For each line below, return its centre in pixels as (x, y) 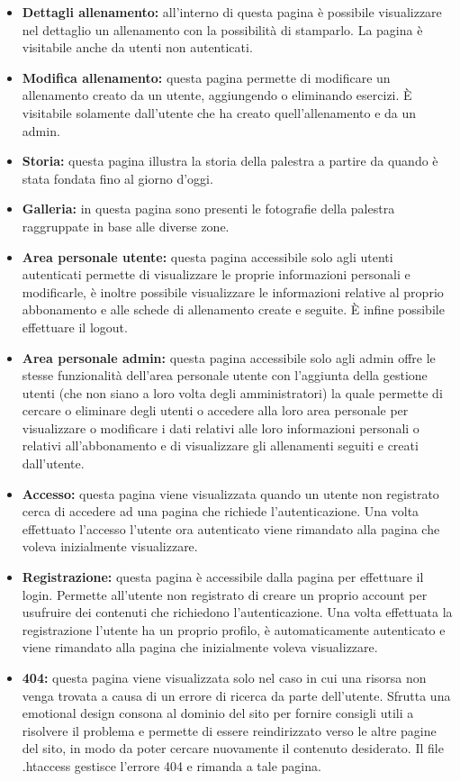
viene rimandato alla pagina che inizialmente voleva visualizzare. (200, 647)
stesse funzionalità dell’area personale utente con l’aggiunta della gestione (225, 375)
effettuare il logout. (75, 327)
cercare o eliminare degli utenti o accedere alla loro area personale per (215, 410)
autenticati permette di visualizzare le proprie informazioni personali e (216, 274)
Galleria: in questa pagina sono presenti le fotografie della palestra (208, 209)
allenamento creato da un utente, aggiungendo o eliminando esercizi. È (217, 95)
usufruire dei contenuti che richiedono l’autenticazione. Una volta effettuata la (237, 612)
